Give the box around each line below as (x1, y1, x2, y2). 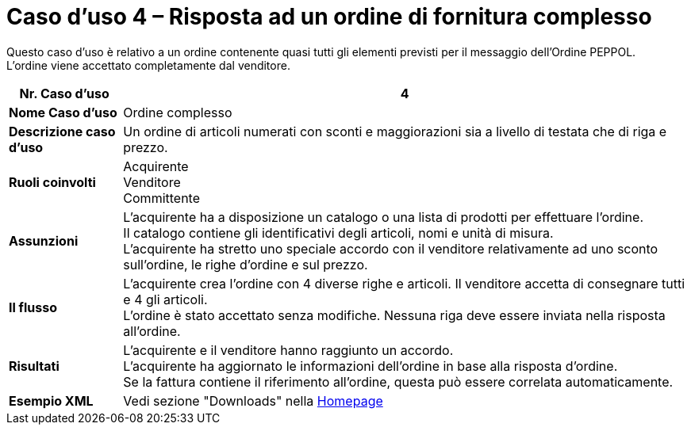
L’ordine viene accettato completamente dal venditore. (6, 58, 290, 72)
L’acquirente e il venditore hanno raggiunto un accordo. (123, 341, 454, 358)
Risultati (9, 357, 60, 374)
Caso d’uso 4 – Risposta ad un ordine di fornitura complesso (6, 3, 652, 30)
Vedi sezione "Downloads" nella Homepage (123, 392, 383, 409)
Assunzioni (9, 232, 79, 249)
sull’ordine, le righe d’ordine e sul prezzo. (123, 256, 368, 273)
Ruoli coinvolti (9, 174, 96, 190)
